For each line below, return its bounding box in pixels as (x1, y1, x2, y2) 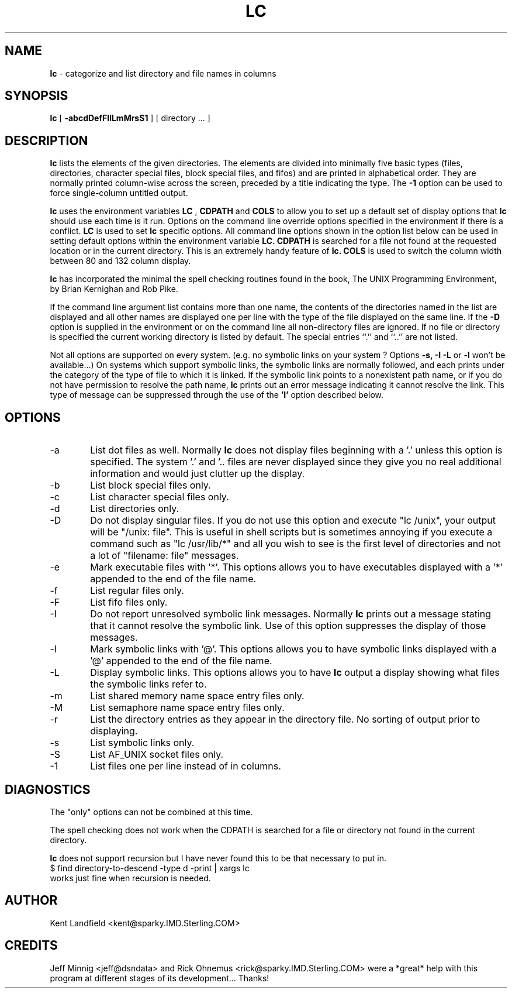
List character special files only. (90, 491, 229, 503)
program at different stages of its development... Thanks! (50, 973, 269, 983)
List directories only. (90, 503, 179, 515)
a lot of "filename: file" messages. (90, 549, 239, 562)
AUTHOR (5, 893, 58, 908)
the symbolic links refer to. (90, 678, 207, 690)
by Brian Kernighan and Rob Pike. (50, 284, 178, 294)
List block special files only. (90, 479, 211, 492)
